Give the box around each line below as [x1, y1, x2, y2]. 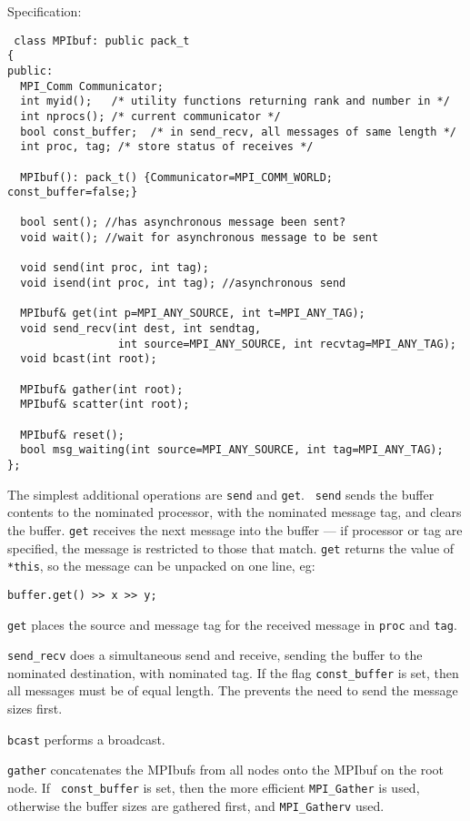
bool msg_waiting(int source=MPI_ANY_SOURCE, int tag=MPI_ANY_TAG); [20, 443, 444, 457]
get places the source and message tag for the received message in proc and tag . [7, 614, 457, 633]
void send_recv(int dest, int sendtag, [20, 322, 262, 336]
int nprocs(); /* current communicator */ [20, 109, 281, 123]
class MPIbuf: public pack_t [14, 34, 190, 47]
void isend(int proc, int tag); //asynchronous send [20, 277, 346, 290]
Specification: [7, 2, 82, 20]
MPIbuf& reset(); [20, 428, 125, 441]
